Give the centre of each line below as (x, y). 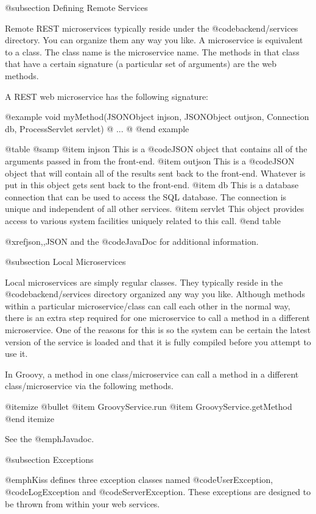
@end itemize (30, 418)
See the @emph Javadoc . (50, 439)
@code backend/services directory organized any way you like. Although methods (155, 294)
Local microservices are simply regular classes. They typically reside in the (144, 282)
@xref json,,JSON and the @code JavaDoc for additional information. (132, 241)
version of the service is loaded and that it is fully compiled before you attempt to (158, 341)
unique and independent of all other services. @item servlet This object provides (155, 209)
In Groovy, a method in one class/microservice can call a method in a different (152, 374)
